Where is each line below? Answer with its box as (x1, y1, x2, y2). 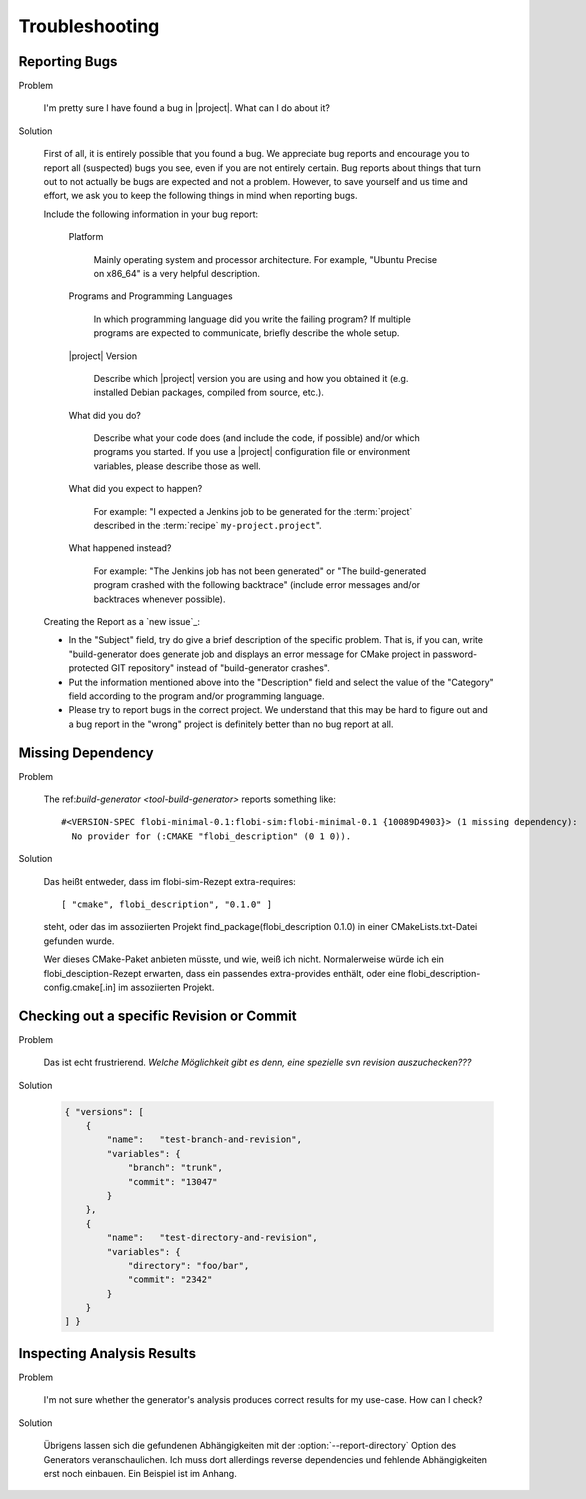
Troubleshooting (18, 15, 160, 37)
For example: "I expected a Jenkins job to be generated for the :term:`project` (93, 505, 413, 517)
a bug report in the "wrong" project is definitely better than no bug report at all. (68, 718, 394, 730)
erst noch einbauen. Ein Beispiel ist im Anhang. (43, 1467, 237, 1479)
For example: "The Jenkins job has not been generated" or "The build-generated (93, 565, 427, 577)
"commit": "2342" (127, 1274, 213, 1285)
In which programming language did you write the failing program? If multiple (93, 313, 412, 325)
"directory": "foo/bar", (127, 1260, 250, 1271)
